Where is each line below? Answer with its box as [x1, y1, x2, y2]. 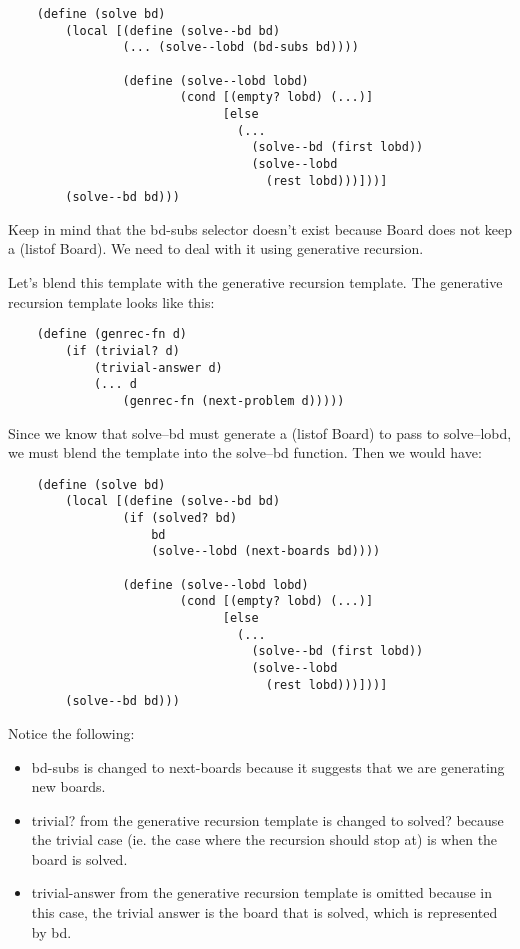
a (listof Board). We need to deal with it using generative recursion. [8, 238, 424, 259]
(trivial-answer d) [93, 360, 223, 375]
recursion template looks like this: [8, 291, 215, 312]
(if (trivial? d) [65, 343, 180, 358]
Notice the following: [8, 722, 135, 743]
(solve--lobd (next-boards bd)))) [151, 544, 381, 559]
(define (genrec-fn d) [36, 327, 187, 342]
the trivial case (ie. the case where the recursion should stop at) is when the [31, 829, 498, 850]
